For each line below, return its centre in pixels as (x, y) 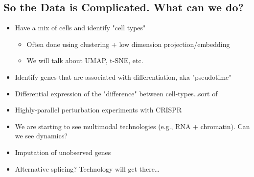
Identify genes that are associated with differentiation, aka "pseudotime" (123, 77)
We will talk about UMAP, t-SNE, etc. (85, 60)
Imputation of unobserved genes (63, 152)
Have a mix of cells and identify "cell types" (80, 28)
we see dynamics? (41, 136)
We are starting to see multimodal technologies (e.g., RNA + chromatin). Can (132, 126)
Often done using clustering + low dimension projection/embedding (128, 44)
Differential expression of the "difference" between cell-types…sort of (116, 93)
